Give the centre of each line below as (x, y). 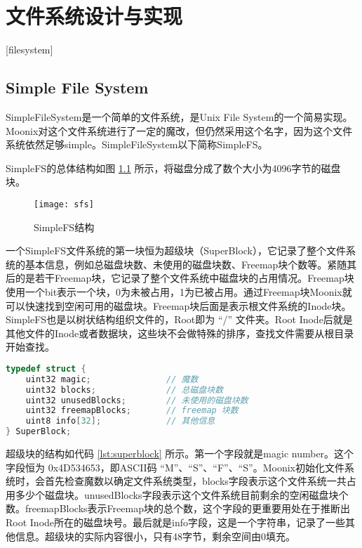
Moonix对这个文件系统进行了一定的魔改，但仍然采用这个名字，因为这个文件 (179, 130)
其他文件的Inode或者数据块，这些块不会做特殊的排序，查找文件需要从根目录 (180, 333)
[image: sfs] (64, 204)
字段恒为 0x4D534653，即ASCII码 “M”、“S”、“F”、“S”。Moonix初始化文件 (175, 467)
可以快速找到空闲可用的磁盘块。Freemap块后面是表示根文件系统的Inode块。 (179, 305)
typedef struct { (46, 368)
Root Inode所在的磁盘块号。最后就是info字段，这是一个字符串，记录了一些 (175, 522)
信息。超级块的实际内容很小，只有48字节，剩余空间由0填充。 (155, 536)
